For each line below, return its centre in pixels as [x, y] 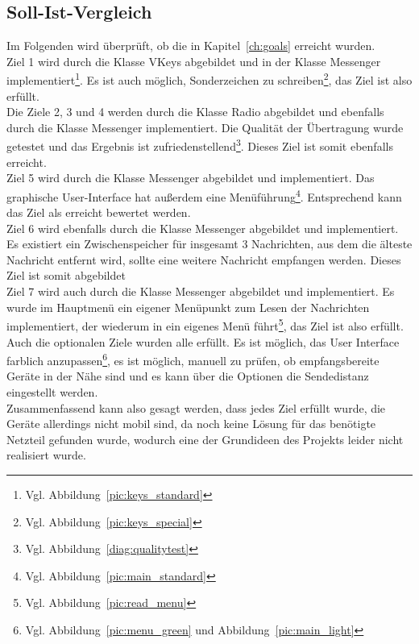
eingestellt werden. [52, 391]
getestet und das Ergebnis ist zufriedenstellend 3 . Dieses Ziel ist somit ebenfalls [200, 145]
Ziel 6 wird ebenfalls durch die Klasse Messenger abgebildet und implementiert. [203, 228]
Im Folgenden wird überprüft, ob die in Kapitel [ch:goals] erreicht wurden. [191, 46]
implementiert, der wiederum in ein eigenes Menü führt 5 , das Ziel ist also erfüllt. [205, 324]
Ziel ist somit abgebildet [66, 275]
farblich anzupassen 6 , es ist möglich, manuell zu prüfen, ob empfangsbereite [193, 359]
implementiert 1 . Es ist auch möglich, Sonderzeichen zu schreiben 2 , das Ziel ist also [209, 79]
